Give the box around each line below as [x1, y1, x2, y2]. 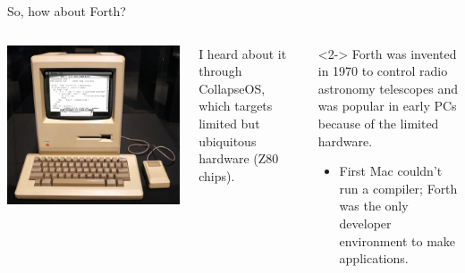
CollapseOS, [199, 79, 266, 97]
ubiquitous [199, 131, 257, 150]
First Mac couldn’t [339, 161, 443, 180]
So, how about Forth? [7, 2, 126, 20]
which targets [199, 96, 273, 115]
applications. [339, 249, 409, 268]
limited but [199, 113, 260, 132]
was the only [339, 196, 409, 215]
